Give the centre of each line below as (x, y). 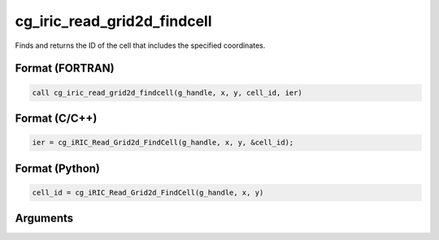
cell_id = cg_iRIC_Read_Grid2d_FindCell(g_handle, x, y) (148, 192)
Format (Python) (58, 168)
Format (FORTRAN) (65, 69)
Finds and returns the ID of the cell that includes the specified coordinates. (140, 45)
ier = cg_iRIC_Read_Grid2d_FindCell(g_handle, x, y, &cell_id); (163, 143)
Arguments (44, 219)
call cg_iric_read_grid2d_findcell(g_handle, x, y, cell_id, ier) (167, 92)
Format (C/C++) (56, 118)
